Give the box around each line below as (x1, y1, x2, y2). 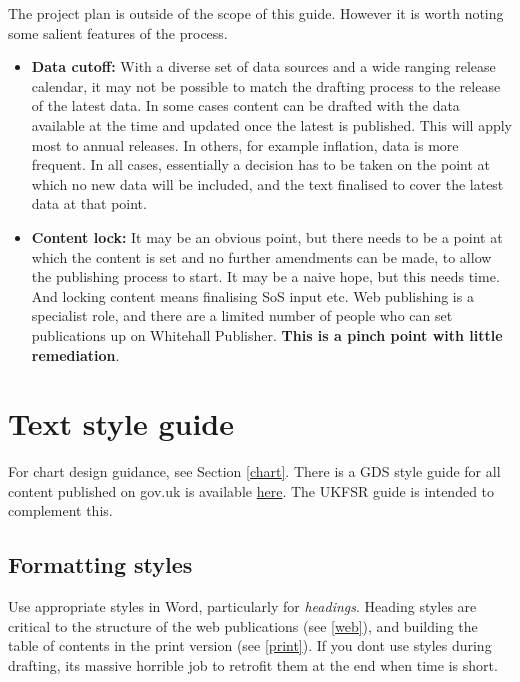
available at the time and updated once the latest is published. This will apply (31, 114, 513, 135)
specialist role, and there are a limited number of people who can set (31, 305, 453, 326)
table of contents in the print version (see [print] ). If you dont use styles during (8, 635, 492, 656)
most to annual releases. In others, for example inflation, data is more (31, 134, 459, 155)
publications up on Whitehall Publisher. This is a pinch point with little (31, 324, 503, 345)
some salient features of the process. (8, 22, 228, 43)
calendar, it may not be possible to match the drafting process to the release (31, 75, 501, 96)
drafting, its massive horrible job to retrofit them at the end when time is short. (8, 654, 498, 675)
